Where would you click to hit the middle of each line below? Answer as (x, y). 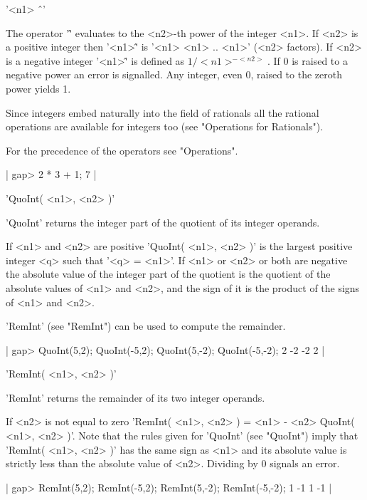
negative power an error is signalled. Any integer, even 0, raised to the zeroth (174, 74)
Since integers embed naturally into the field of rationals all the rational (163, 112)
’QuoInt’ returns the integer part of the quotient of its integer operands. (163, 222)
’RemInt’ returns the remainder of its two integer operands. (135, 397)
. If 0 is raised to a (308, 60)
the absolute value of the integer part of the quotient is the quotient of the (168, 274)
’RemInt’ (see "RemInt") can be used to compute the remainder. (146, 326)
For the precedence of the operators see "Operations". (122, 150)
